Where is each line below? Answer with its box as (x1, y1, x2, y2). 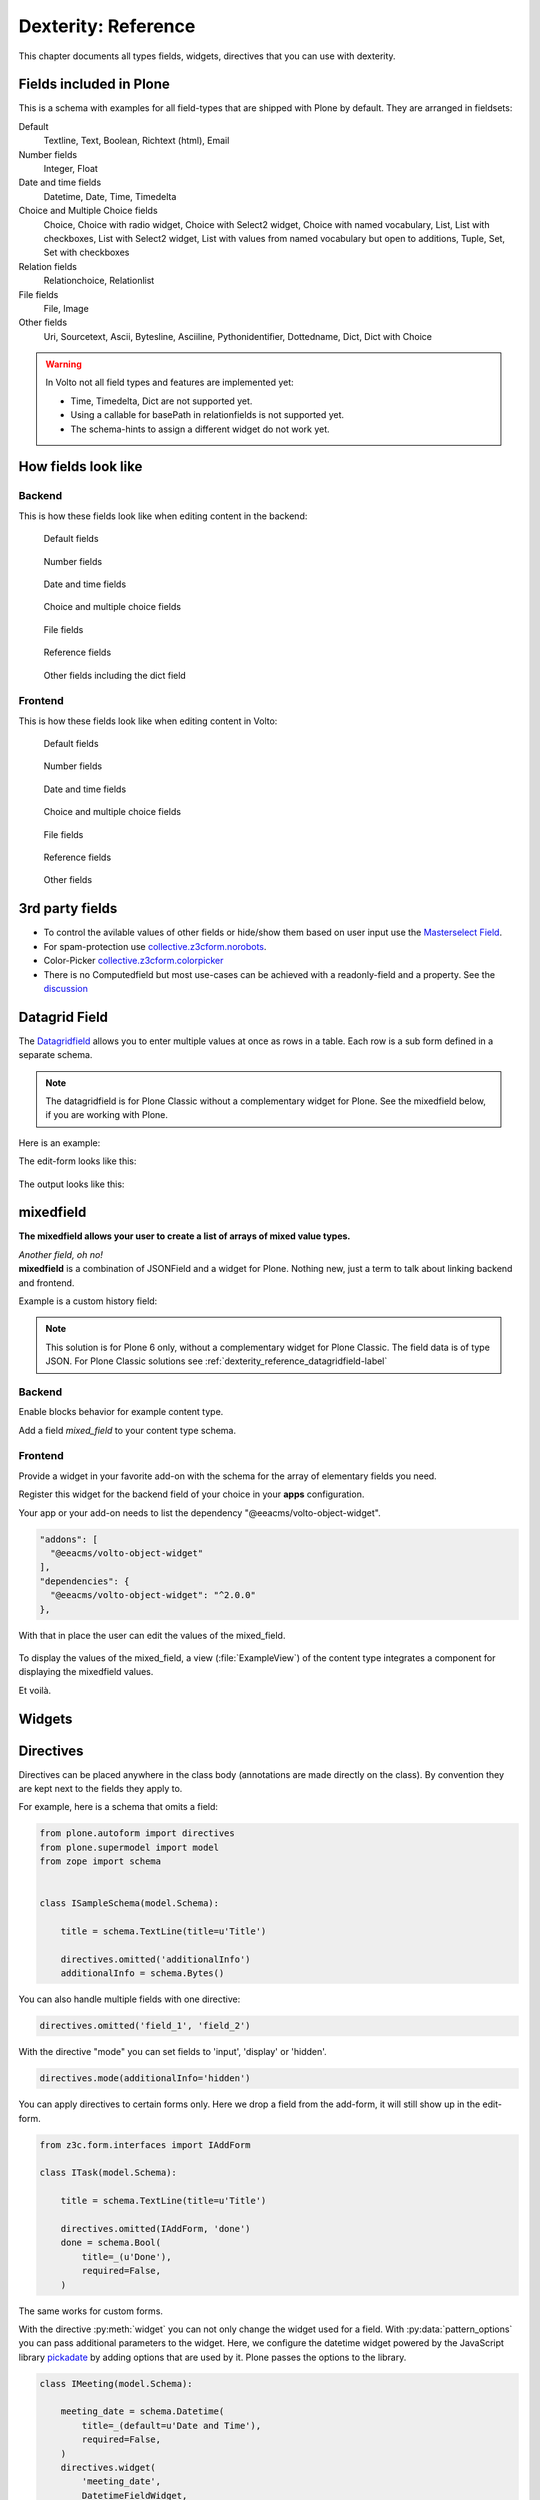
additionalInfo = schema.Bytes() (60, 1968, 225, 1979)
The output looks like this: (18, 1178, 125, 1190)
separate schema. (18, 1049, 93, 1061)
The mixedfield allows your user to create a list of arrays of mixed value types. (18, 1230, 351, 1242)
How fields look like (18, 458, 143, 475)
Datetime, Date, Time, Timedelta (43, 190, 177, 202)
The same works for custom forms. (18, 2305, 164, 2317)
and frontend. (18, 1276, 75, 1289)
